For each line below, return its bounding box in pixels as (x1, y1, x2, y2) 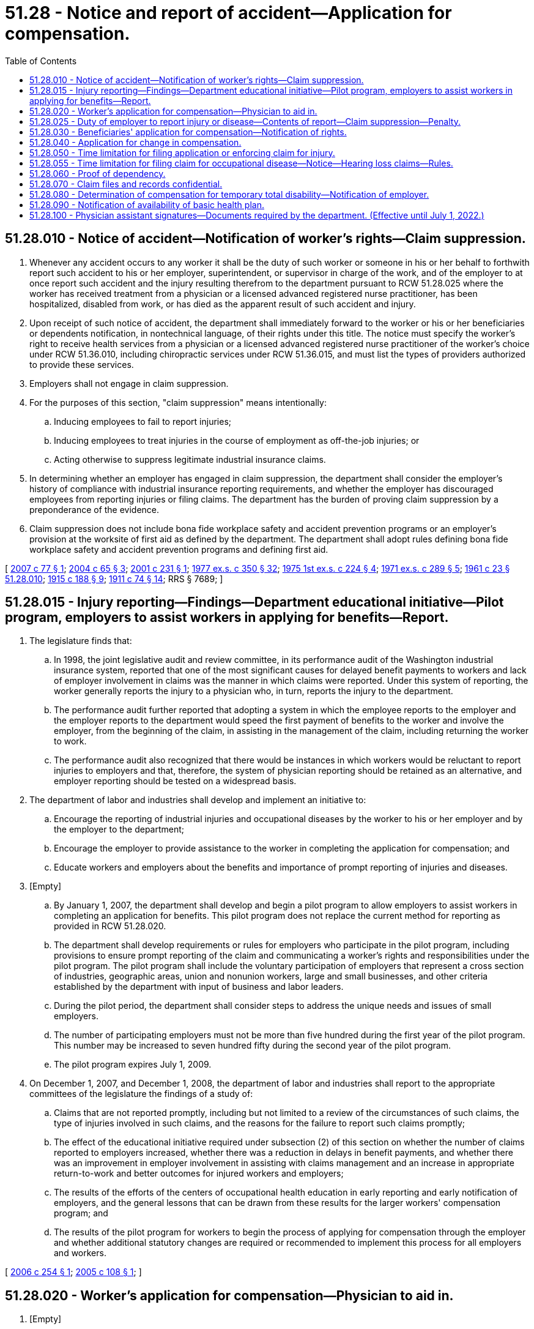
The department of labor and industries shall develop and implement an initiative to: (29, 795, 366, 806)
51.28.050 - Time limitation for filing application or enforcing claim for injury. (29, 147, 335, 158)
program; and (54, 1208, 108, 1219)
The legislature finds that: (29, 635, 132, 646)
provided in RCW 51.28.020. (54, 921, 166, 932)
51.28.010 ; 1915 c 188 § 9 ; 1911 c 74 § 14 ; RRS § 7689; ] (5, 573, 223, 584)
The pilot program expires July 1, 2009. (54, 1059, 212, 1070)
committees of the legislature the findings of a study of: (29, 1088, 253, 1099)
